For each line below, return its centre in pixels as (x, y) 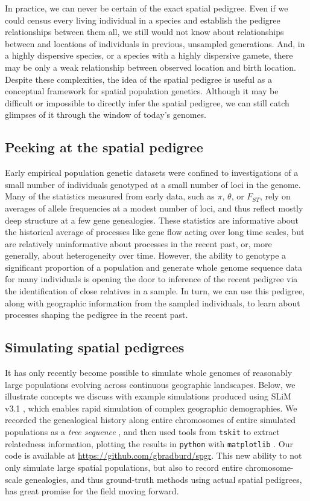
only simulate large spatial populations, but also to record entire (124, 467)
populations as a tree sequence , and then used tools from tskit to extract (142, 432)
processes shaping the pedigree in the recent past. (96, 315)
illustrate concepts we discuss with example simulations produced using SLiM (148, 396)
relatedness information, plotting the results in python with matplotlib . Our (149, 443)
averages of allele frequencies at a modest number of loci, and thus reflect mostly (154, 208)
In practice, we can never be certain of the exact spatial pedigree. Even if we (147, 8)
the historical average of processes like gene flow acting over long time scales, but (155, 232)
